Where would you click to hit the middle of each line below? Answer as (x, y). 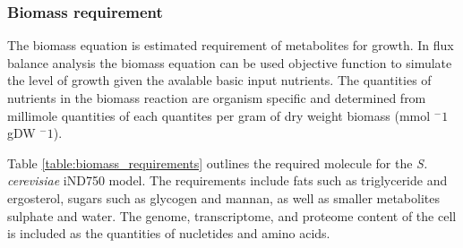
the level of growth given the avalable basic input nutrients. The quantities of (219, 80)
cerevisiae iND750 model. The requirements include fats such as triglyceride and (227, 180)
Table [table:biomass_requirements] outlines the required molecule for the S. (218, 162)
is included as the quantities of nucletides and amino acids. (169, 233)
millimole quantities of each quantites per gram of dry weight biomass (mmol (219, 115)
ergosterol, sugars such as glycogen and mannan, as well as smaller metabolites (224, 197)
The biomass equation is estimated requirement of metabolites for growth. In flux (231, 45)
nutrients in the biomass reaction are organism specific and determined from (217, 98)
